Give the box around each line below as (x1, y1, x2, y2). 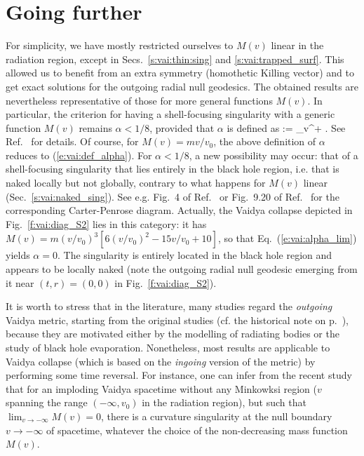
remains (79, 120, 112, 135)
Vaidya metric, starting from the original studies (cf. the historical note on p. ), (6, 312, 349, 327)
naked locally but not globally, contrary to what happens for (6, 175, 266, 190)
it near (6, 275, 34, 290)
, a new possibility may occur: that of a (189, 147, 358, 162)
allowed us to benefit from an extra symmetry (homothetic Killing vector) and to (6, 65, 354, 80)
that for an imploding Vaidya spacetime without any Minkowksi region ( (6, 381, 317, 396)
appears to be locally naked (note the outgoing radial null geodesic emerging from (6, 262, 358, 276)
